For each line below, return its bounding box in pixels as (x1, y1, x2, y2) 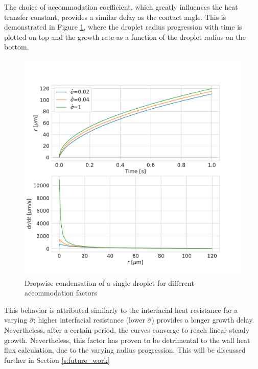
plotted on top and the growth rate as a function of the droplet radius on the (4, 31, 246, 42)
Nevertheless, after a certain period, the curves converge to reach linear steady (4, 324, 250, 335)
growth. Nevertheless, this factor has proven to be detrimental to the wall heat (4, 334, 250, 345)
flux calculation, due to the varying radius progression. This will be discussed (4, 345, 246, 355)
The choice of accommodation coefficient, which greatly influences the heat (4, 2, 238, 12)
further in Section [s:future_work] (4, 354, 110, 365)
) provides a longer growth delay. (151, 314, 254, 325)
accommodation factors (25, 287, 97, 298)
